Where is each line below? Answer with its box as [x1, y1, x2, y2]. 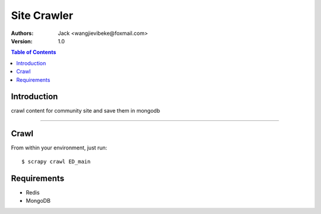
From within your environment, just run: [11, 144, 108, 151]
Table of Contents [11, 49, 56, 56]
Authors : [11, 30, 34, 37]
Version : [11, 37, 33, 44]
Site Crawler [11, 9, 74, 22]
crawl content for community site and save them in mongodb [11, 107, 160, 114]
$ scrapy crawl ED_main [21, 158, 91, 165]
